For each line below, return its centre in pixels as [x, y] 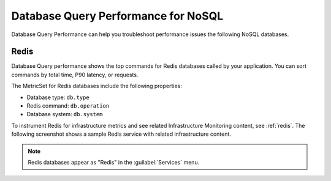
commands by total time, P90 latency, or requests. [75, 75]
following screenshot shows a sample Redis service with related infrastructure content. [121, 134]
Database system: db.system [65, 114]
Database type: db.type [58, 97]
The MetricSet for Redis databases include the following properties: [97, 86]
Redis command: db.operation [68, 106]
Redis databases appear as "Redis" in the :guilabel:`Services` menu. [114, 162]
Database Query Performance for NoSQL [117, 16]
